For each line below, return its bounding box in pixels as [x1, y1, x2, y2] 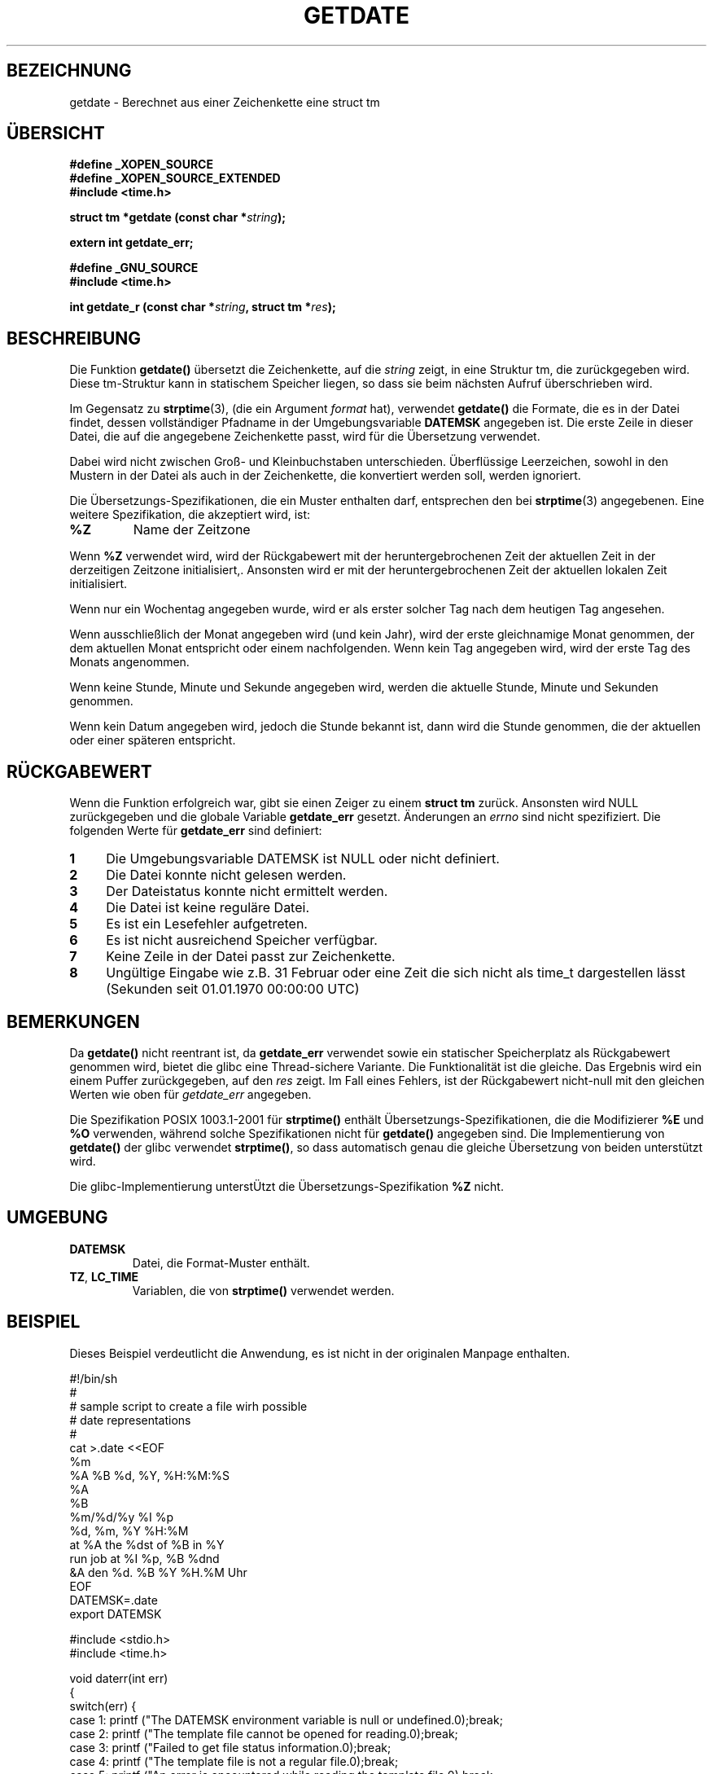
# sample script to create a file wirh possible [69, 1399, 308, 1413]
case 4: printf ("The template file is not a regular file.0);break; [69, 1754, 399, 1768]
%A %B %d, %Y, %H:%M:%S [69, 1468, 230, 1482]
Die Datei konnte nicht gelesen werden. [106, 867, 347, 884]
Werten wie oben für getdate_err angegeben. [69, 1087, 312, 1101]
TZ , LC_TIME [69, 1269, 139, 1284]
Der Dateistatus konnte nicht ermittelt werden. [106, 883, 388, 900]
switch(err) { [69, 1698, 137, 1713]
